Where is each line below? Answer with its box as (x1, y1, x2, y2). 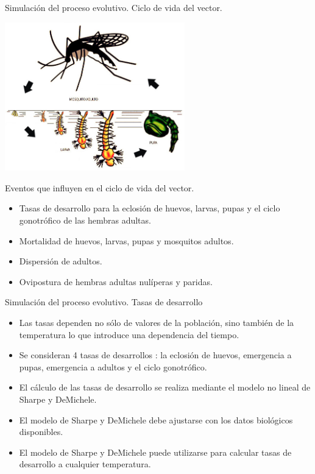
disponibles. (19, 425, 63, 438)
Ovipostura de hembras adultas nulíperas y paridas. (19, 275, 213, 288)
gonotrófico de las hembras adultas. (19, 214, 151, 226)
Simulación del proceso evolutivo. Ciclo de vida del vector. (5, 1, 222, 13)
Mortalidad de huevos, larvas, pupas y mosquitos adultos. (19, 234, 234, 247)
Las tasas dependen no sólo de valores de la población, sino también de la (19, 316, 294, 328)
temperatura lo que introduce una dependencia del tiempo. (19, 328, 239, 341)
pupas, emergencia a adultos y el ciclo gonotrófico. (19, 360, 207, 373)
